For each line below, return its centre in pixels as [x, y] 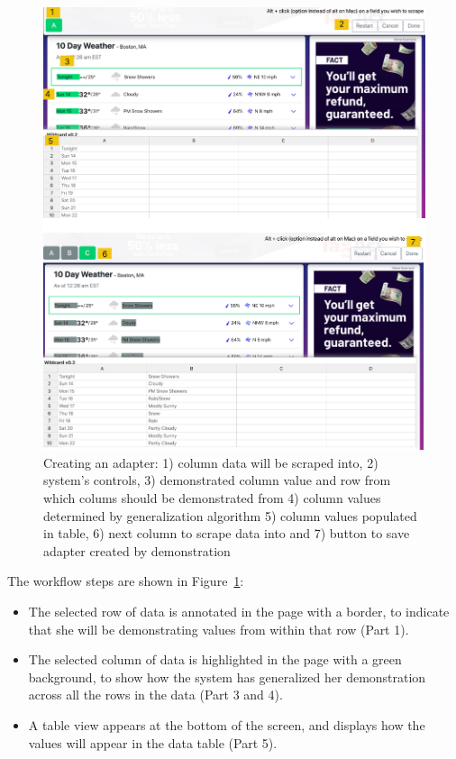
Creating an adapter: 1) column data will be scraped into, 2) [211, 462]
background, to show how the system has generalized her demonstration [227, 677]
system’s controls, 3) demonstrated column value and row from [217, 480]
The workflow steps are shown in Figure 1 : [126, 581]
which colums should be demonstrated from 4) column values [212, 498]
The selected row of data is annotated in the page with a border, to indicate [239, 611]
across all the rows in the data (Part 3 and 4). [155, 695]
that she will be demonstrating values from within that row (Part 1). [219, 629]
